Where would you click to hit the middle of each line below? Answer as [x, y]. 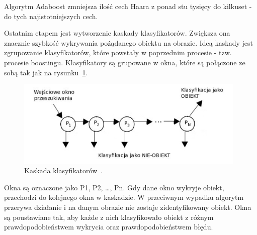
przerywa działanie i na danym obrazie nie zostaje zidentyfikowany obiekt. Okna [128, 207]
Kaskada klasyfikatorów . [64, 170]
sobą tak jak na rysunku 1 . [46, 72]
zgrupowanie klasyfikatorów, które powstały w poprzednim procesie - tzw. [118, 52]
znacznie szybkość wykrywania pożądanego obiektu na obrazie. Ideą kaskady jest [129, 42]
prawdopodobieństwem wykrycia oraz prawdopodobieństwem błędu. [109, 227]
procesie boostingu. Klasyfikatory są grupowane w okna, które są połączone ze [125, 62]
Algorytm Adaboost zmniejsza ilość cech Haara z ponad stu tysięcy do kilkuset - [128, 6]
